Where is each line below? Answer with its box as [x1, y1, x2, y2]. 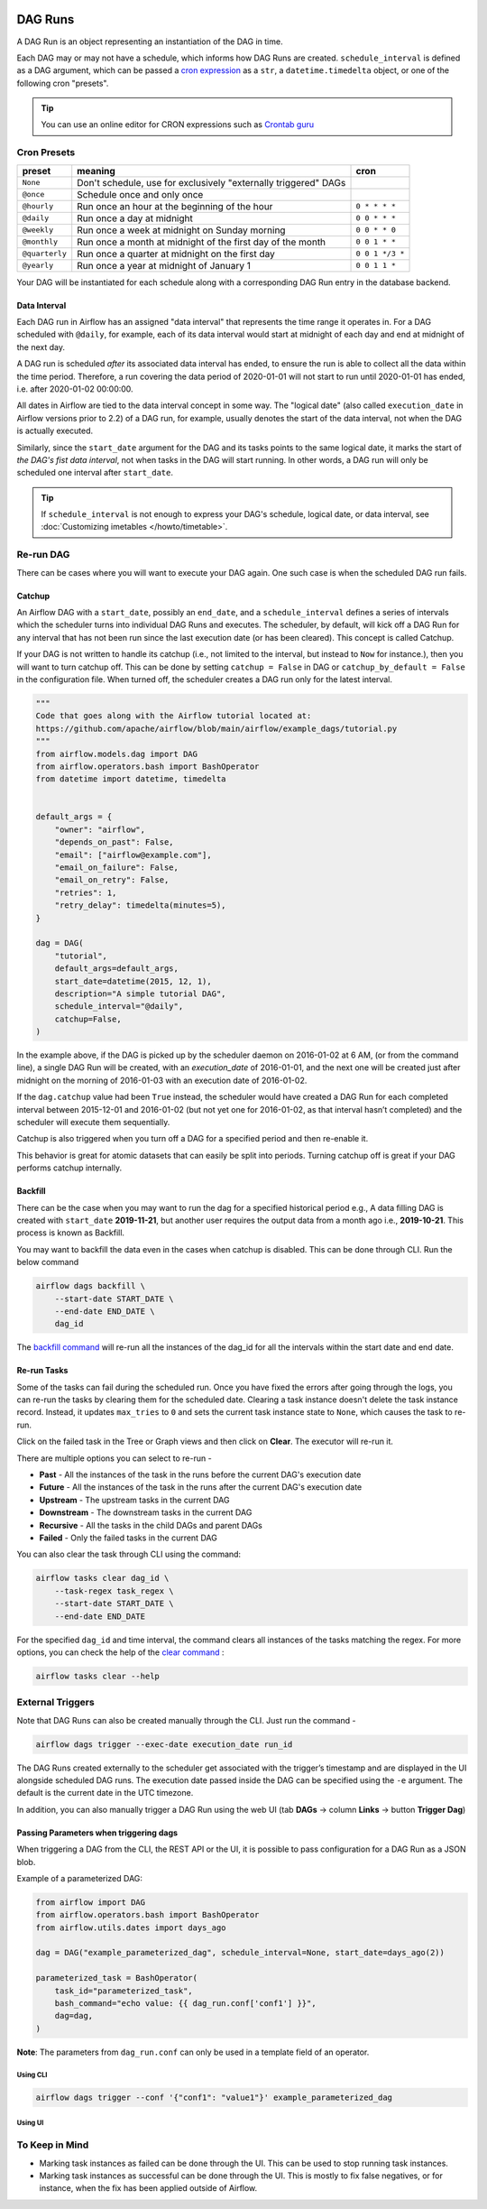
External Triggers [16, 1696, 95, 1709]
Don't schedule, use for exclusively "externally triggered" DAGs [77, 176, 346, 189]
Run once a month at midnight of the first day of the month [77, 236, 326, 248]
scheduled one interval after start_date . [16, 467, 173, 478]
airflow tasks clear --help [35, 1670, 160, 1681]
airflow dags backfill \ [35, 1281, 146, 1291]
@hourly [22, 201, 54, 211]
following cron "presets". [16, 78, 109, 88]
